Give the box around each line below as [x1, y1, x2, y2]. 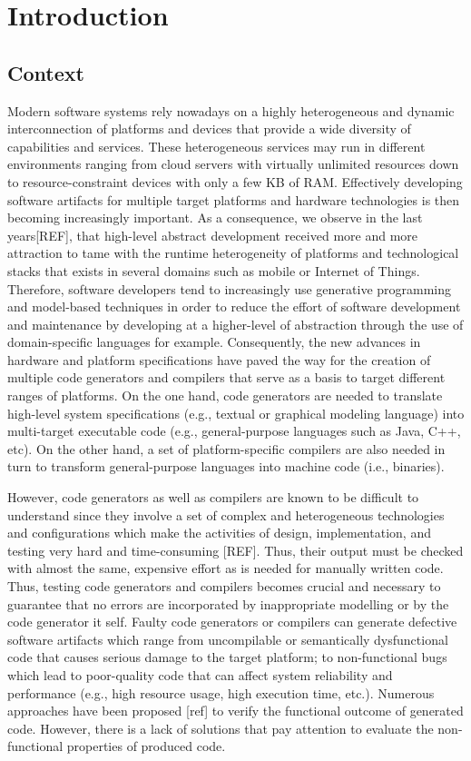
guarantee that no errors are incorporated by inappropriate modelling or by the [7, 594, 449, 613]
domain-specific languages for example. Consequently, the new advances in [7, 332, 421, 351]
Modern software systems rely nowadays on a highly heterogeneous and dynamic [7, 101, 455, 120]
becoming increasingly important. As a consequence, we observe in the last [7, 208, 423, 227]
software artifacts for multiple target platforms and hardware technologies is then [7, 190, 460, 209]
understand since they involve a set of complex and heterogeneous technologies [7, 505, 445, 524]
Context [7, 58, 84, 86]
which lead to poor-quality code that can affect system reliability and [7, 665, 393, 684]
